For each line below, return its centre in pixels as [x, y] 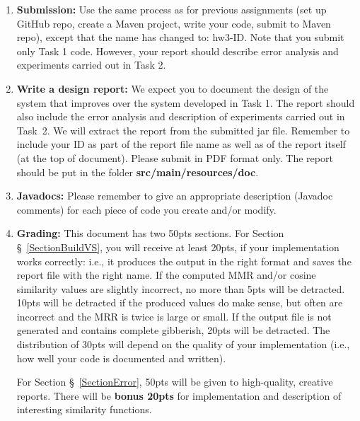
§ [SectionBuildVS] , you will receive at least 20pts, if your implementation [178, 247]
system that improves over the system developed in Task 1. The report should [186, 102]
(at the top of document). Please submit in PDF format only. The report [175, 157]
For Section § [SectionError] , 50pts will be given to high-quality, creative [175, 382]
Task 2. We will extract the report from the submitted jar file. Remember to [183, 130]
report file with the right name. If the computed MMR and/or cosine [166, 275]
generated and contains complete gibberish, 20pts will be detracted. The [173, 330]
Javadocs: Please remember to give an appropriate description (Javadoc [175, 196]
